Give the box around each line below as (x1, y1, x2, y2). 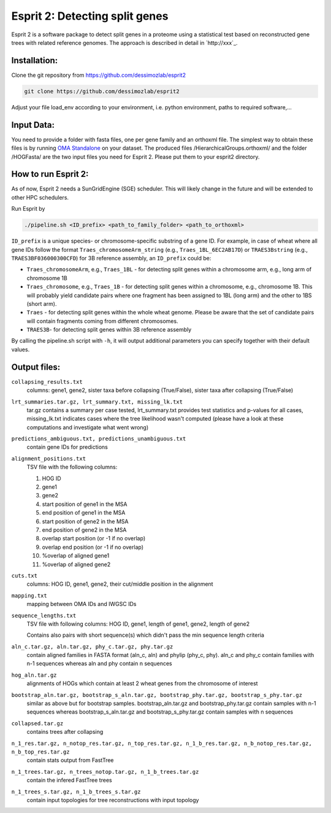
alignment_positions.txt (11, 455, 86, 462)
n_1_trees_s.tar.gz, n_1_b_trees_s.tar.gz (11, 788, 141, 795)
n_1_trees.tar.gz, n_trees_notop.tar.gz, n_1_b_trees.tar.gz (11, 768, 199, 775)
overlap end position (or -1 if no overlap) (42, 543, 144, 551)
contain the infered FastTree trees (26, 777, 113, 784)
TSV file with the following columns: (26, 464, 118, 471)
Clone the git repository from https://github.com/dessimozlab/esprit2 (11, 71, 186, 79)
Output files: (11, 362, 61, 372)
